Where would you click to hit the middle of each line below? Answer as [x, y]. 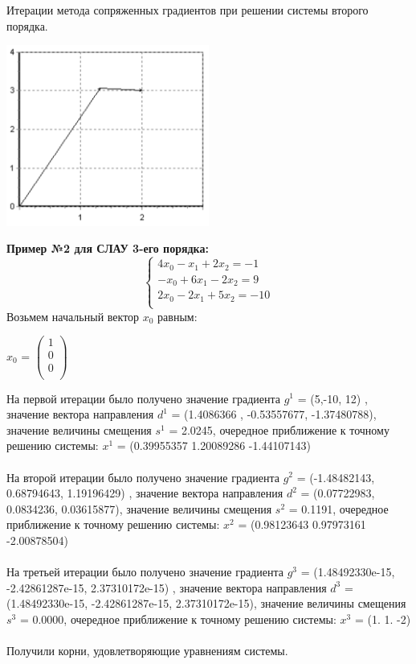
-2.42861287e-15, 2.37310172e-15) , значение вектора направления [167, 587]
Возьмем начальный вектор [73, 316]
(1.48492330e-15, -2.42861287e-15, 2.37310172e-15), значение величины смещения [206, 603]
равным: [177, 316]
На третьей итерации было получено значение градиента [145, 572]
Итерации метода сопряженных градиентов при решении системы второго [188, 10]
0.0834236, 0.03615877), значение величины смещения [139, 508]
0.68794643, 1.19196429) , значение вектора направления [145, 493]
